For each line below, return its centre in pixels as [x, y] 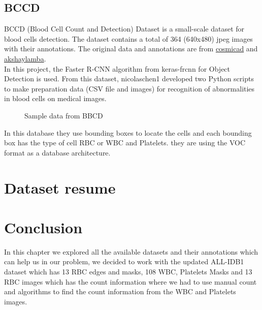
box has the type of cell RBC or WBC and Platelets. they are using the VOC [125, 143]
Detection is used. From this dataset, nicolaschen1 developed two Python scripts [129, 79]
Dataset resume [60, 187]
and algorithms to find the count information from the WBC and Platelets [120, 291]
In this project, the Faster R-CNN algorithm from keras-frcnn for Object [117, 68]
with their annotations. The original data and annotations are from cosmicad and [131, 49]
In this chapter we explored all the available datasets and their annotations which [131, 251]
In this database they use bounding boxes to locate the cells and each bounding [128, 132]
